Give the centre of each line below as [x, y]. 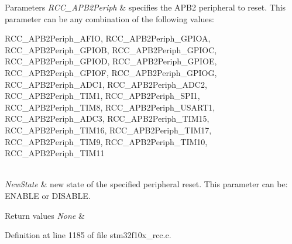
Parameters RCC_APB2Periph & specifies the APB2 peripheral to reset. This [145, 7]
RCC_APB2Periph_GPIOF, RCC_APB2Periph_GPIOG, [111, 72]
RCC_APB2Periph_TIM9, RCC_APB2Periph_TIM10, [106, 141]
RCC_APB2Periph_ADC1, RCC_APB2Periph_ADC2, [106, 84]
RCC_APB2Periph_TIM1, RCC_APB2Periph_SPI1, [102, 96]
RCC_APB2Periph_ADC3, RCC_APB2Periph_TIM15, [107, 118]
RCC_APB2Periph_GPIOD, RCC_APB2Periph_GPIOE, [111, 61]
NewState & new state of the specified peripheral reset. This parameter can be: [146, 184]
